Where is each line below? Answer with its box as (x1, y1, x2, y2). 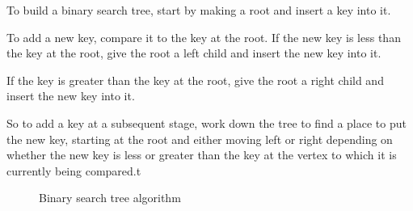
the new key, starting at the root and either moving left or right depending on (6, 130, 393, 147)
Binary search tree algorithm (39, 189, 181, 206)
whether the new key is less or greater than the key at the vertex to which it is (6, 146, 397, 163)
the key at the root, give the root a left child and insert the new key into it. (6, 44, 381, 61)
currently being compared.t (6, 162, 141, 179)
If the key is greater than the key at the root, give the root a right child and (6, 71, 384, 88)
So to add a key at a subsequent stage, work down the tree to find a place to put (6, 114, 407, 131)
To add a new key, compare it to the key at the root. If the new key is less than (6, 28, 401, 45)
